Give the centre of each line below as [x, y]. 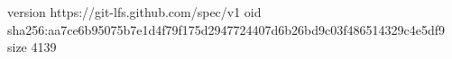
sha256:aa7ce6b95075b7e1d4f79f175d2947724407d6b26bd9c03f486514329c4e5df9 [226, 29]
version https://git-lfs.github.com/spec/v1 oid [134, 12]
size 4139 [32, 47]
